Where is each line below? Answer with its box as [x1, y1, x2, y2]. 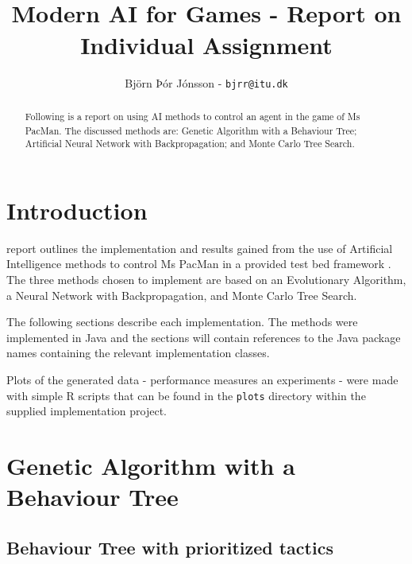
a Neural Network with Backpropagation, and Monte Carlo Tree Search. [6, 286, 357, 303]
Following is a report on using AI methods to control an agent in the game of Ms [25, 109, 360, 123]
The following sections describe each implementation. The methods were [6, 313, 358, 330]
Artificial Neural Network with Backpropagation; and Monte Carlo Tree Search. [25, 137, 355, 150]
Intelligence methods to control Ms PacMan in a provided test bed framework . [6, 255, 391, 272]
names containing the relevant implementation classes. [6, 344, 270, 361]
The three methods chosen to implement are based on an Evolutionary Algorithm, [6, 271, 406, 288]
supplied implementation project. [6, 403, 167, 419]
